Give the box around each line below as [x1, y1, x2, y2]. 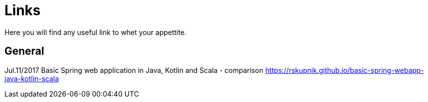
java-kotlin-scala [4, 74, 59, 83]
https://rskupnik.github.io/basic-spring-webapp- [265, 66, 424, 74]
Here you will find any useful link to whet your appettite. [4, 28, 186, 36]
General [4, 45, 45, 58]
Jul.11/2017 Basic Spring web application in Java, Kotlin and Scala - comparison [4, 66, 263, 74]
